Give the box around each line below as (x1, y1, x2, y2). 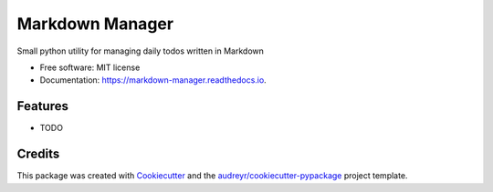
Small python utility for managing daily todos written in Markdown (16, 45, 265, 56)
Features (16, 98, 68, 114)
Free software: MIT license (39, 62, 141, 73)
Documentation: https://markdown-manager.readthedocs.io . (39, 75, 267, 86)
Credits (16, 147, 60, 162)
